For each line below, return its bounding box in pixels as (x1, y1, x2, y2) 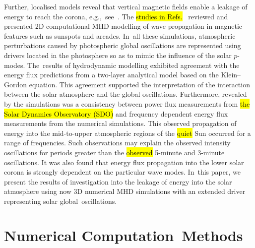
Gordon (4, 79, 27, 89)
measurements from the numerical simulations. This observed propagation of (4, 118, 237, 128)
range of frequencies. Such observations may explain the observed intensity (4, 137, 231, 148)
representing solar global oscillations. (4, 195, 117, 206)
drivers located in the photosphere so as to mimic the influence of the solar (4, 50, 232, 60)
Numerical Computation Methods (4, 225, 243, 245)
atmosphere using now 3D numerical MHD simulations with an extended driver (4, 186, 246, 196)
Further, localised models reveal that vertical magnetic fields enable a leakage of (4, 1, 248, 11)
